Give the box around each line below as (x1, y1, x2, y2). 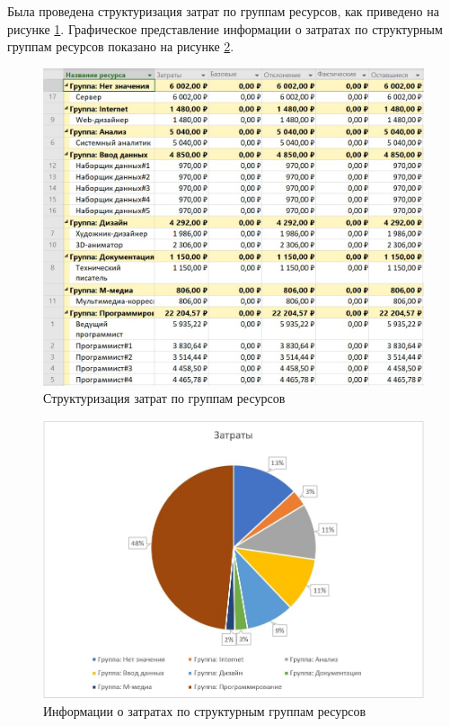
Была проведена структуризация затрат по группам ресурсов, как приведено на (7, 2, 439, 20)
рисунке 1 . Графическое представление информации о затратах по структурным (7, 19, 443, 38)
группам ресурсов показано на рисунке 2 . (7, 37, 234, 56)
